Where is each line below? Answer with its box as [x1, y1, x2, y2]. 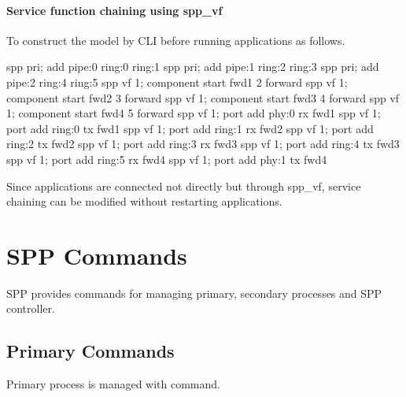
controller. [6, 300, 55, 317]
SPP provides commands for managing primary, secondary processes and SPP [6, 284, 382, 301]
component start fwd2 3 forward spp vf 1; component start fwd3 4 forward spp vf [6, 89, 400, 106]
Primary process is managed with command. [6, 376, 220, 392]
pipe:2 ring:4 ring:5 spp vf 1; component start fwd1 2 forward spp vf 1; [6, 73, 348, 90]
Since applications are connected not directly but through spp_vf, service [6, 177, 361, 194]
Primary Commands [6, 339, 175, 363]
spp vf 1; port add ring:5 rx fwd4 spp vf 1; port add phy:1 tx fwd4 [6, 150, 327, 167]
